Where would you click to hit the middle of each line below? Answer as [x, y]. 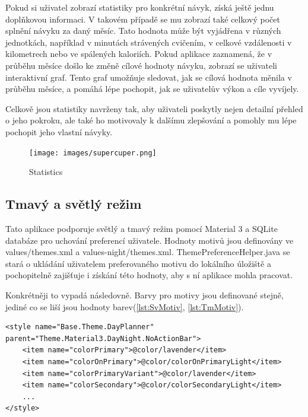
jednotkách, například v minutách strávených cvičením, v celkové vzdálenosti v [149, 42]
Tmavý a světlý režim [74, 204]
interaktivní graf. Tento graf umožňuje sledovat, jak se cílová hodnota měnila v [149, 77]
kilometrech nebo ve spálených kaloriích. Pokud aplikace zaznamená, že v [139, 54]
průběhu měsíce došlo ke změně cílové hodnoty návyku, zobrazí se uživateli [141, 65]
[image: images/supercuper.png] [93, 153]
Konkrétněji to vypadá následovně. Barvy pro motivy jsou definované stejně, [145, 295]
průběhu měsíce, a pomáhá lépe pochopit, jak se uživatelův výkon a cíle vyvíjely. [152, 89]
